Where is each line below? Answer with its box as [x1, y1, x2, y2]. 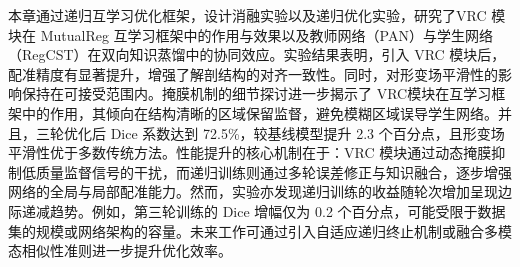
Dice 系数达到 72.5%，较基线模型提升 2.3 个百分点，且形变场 [110, 122, 505, 143]
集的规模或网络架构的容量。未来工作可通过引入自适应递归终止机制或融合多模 [8, 220, 512, 241]
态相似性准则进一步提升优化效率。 [8, 240, 232, 261]
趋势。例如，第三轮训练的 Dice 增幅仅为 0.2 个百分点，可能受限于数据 [49, 200, 506, 221]
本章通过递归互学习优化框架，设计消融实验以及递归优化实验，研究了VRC [8, 5, 487, 25]
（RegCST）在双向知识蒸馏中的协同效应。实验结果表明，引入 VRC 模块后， [8, 44, 506, 65]
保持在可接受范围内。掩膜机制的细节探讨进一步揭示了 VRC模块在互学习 [21, 83, 492, 104]
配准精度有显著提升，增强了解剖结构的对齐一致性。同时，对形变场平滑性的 [8, 63, 498, 84]
